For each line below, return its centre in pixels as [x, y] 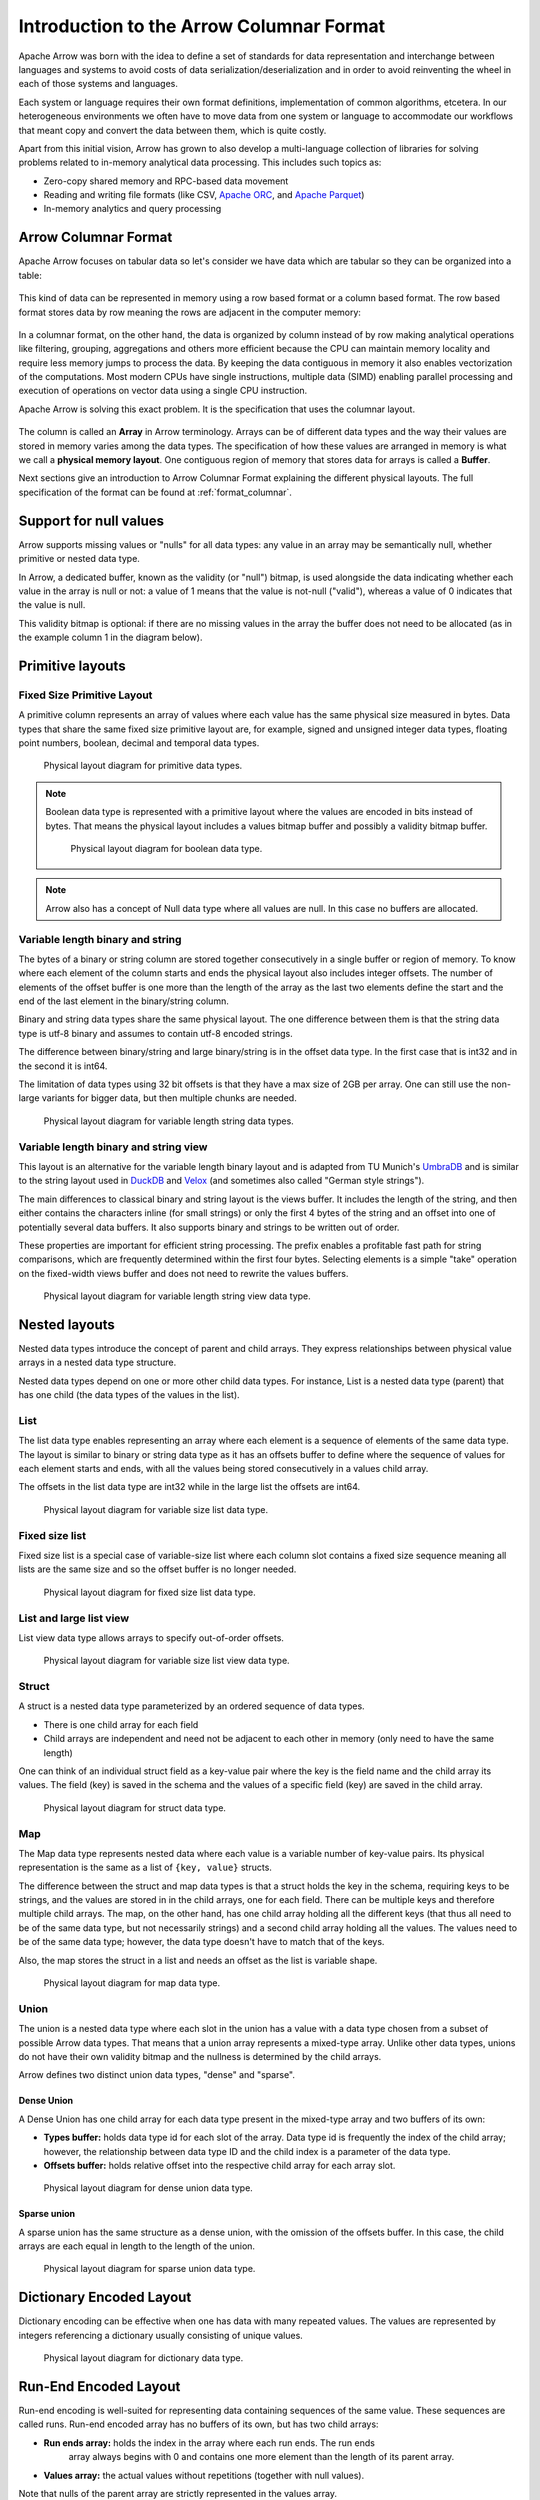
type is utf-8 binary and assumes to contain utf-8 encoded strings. [156, 1033]
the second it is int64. [63, 1066]
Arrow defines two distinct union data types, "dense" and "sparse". [156, 2075]
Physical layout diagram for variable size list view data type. [166, 1661]
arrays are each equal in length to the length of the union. [136, 2246]
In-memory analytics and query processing [132, 209]
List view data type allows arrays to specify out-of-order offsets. [151, 1637]
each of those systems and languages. [98, 84]
